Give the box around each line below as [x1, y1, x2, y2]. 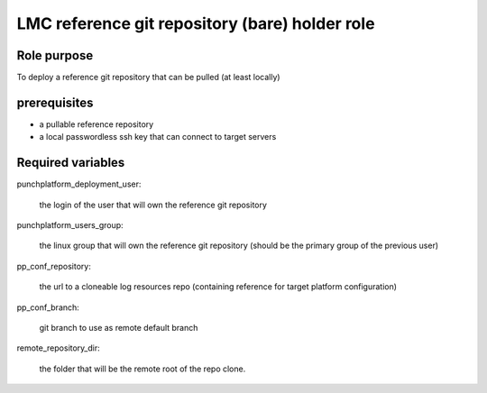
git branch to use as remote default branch [39, 323, 198, 333]
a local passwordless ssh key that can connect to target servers [39, 132, 277, 142]
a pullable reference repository [39, 118, 154, 130]
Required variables [16, 155, 125, 170]
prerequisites [16, 95, 94, 110]
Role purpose [16, 48, 94, 63]
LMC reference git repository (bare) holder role [16, 14, 375, 33]
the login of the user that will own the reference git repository [39, 199, 268, 210]
